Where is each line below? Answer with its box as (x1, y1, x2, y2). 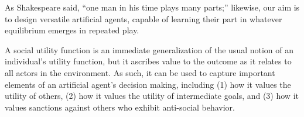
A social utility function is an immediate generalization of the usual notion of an (5, 43, 294, 56)
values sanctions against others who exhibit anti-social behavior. (5, 101, 235, 113)
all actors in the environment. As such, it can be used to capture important (5, 66, 275, 78)
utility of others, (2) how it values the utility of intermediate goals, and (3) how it (5, 90, 299, 102)
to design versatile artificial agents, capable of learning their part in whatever (5, 12, 282, 25)
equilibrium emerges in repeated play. (5, 24, 139, 36)
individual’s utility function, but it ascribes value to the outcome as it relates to (5, 55, 292, 67)
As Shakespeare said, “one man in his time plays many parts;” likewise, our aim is (5, 1, 300, 13)
